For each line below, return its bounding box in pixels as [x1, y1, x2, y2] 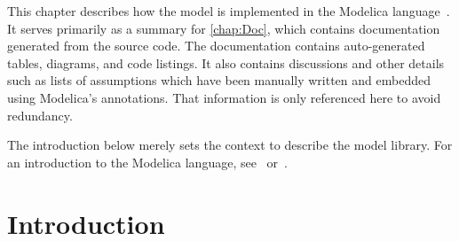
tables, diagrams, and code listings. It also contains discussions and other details [7, 53, 445, 72]
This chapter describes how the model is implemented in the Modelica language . [7, 2, 450, 19]
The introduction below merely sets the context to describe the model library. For [7, 136, 453, 154]
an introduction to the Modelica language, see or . [7, 152, 288, 171]
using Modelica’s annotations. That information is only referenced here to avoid [7, 88, 441, 106]
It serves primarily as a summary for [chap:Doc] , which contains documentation [7, 19, 440, 37]
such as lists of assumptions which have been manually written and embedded [7, 71, 431, 89]
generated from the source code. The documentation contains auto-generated [7, 36, 425, 55]
